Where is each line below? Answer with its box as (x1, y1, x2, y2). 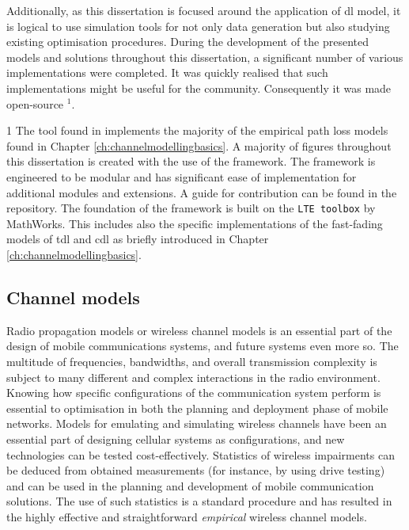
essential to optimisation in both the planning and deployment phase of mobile (6, 399, 388, 416)
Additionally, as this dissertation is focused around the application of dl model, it (6, 2, 401, 18)
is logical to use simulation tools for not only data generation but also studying (6, 17, 390, 34)
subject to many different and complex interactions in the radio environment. (6, 368, 381, 385)
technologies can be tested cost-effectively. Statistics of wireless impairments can (6, 446, 395, 463)
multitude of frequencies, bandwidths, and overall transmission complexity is (6, 353, 377, 369)
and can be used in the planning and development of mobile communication (6, 477, 374, 494)
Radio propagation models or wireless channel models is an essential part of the (6, 322, 392, 338)
